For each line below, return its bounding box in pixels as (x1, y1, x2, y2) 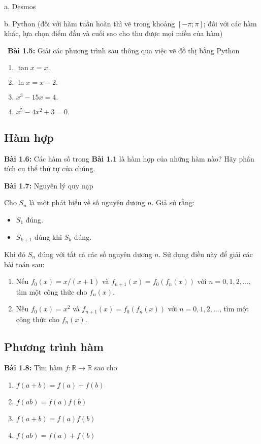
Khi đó (4, 249, 26, 259)
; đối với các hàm (203, 18, 257, 28)
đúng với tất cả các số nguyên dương (38, 249, 152, 259)
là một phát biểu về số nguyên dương (29, 197, 145, 208)
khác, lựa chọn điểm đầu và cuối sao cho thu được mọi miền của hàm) (4, 28, 223, 39)
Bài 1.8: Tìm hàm (4, 362, 63, 373)
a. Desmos (4, 1, 36, 11)
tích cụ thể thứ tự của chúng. (4, 163, 95, 174)
